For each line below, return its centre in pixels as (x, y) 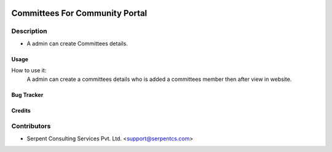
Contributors (31, 126)
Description (29, 31)
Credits (21, 110)
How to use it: (29, 70)
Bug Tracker (27, 94)
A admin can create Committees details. (77, 44)
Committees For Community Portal (79, 13)
